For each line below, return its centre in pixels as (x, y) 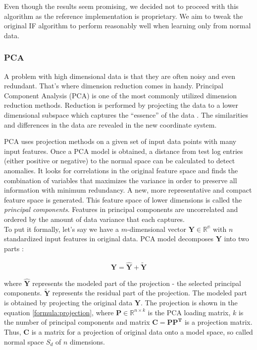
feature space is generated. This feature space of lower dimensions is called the (123, 199)
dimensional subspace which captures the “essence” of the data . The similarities (126, 114)
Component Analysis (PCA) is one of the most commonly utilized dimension (120, 95)
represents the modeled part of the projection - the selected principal (137, 283)
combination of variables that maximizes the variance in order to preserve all (121, 180)
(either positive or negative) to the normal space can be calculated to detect (120, 161)
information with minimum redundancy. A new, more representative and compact (128, 190)
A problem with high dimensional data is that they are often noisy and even (120, 76)
